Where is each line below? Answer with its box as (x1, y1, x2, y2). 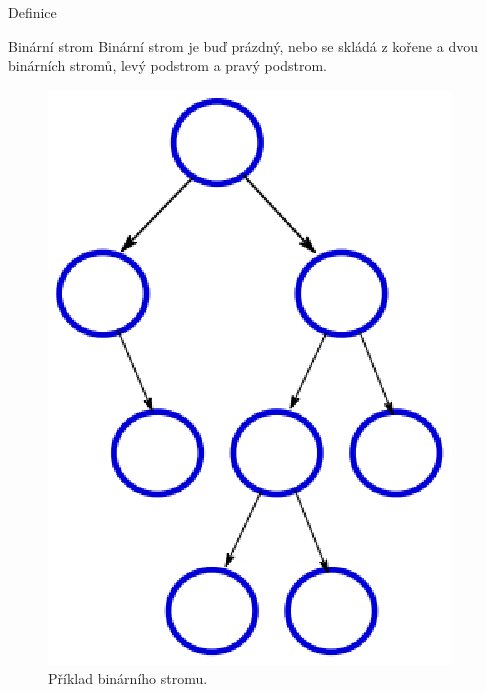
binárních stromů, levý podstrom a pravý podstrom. (8, 55, 327, 76)
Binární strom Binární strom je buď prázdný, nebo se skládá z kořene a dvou (8, 35, 478, 56)
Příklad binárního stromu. (48, 668, 208, 689)
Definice (8, 2, 57, 22)
